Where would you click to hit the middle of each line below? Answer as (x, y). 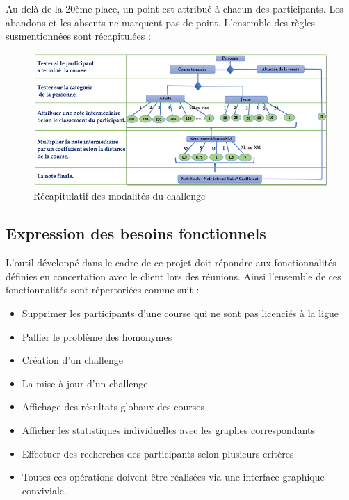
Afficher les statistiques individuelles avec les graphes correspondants (168, 430)
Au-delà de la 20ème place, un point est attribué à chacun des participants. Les (174, 8)
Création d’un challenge (72, 360)
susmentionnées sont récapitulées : (78, 36)
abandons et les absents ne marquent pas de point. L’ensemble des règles (160, 22)
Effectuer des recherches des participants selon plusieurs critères (158, 453)
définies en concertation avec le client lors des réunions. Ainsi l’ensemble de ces (173, 276)
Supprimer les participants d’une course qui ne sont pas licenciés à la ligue (180, 313)
